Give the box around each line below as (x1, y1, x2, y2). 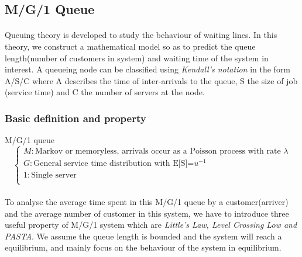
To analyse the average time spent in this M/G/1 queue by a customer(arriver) (5, 196, 289, 208)
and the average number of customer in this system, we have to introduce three (5, 207, 289, 219)
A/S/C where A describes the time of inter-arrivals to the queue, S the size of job (5, 74, 298, 86)
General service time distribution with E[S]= (33, 159, 194, 168)
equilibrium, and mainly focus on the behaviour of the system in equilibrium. (5, 241, 282, 253)
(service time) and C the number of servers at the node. (5, 86, 205, 98)
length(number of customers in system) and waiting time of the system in (5, 51, 269, 64)
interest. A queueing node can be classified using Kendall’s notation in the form (5, 63, 291, 75)
